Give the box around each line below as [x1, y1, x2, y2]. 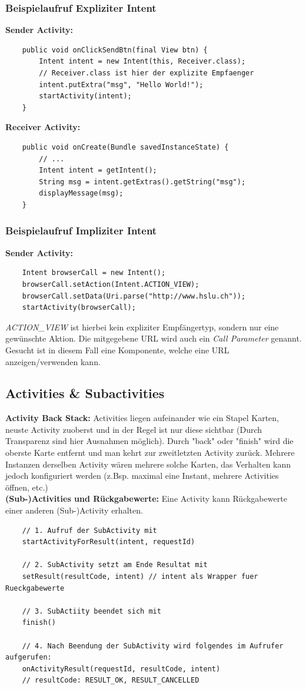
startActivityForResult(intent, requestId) [22, 538, 195, 546]
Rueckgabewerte [5, 584, 65, 592]
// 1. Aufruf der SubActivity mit [22, 526, 157, 535]
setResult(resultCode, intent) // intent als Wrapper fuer [22, 572, 258, 581]
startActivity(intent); [39, 92, 132, 101]
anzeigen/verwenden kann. [5, 355, 101, 367]
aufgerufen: [5, 653, 52, 662]
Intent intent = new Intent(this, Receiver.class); [39, 57, 246, 66]
